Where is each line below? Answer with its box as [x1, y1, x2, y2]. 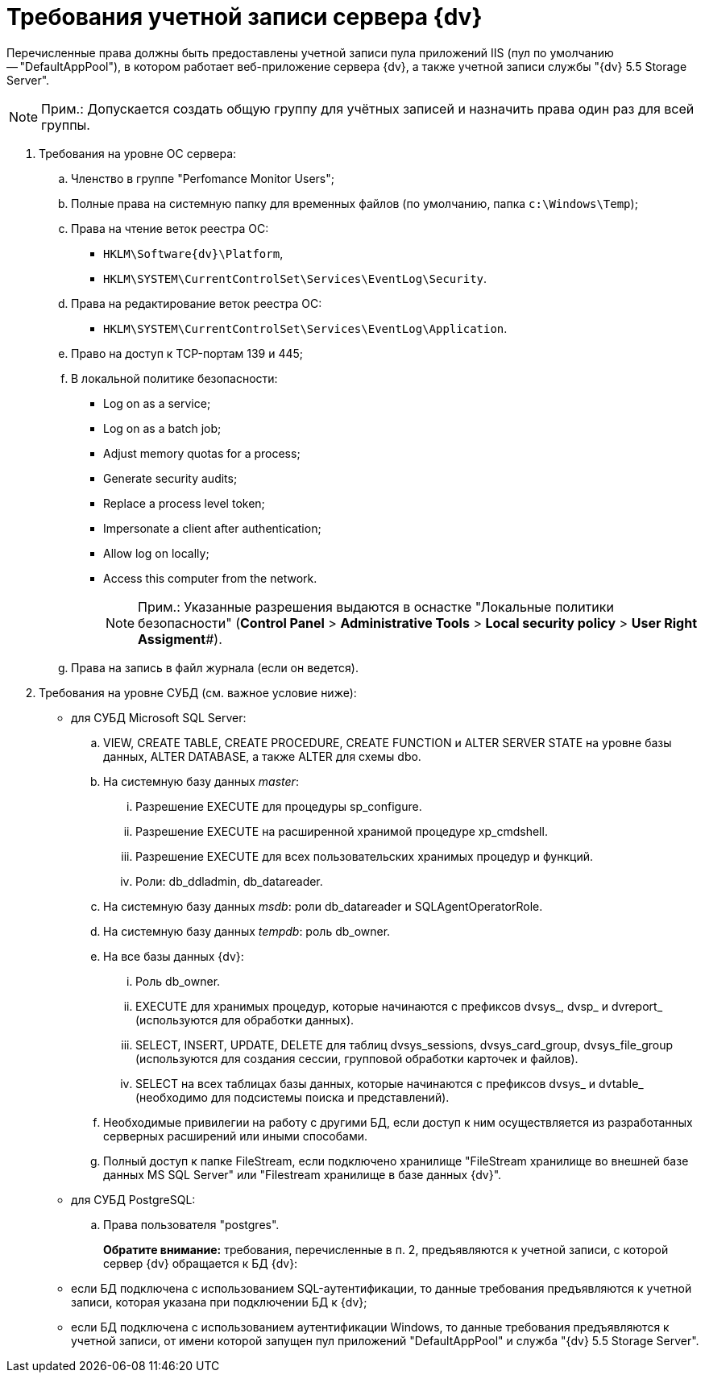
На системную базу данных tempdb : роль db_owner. [103, 924, 391, 938]
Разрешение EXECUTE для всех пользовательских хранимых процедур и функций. [135, 849, 593, 863]
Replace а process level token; [103, 496, 265, 510]
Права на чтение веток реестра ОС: [71, 221, 269, 235]
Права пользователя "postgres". [103, 1217, 280, 1232]
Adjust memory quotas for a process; [103, 446, 301, 460]
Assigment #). [138, 630, 222, 647]
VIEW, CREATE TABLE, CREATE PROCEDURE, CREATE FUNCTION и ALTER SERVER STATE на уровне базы [103, 735, 672, 750]
